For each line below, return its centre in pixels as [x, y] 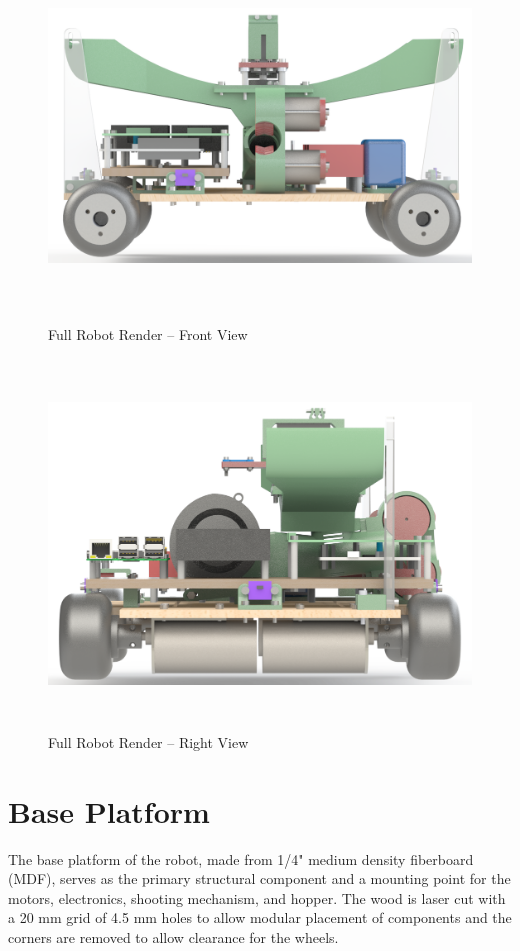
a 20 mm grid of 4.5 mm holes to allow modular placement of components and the [260, 917]
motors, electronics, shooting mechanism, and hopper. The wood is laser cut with [257, 897]
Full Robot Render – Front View [148, 334]
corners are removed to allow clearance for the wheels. [173, 937]
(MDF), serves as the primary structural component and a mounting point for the [259, 878]
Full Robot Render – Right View [148, 741]
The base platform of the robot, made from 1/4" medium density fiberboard [241, 858]
